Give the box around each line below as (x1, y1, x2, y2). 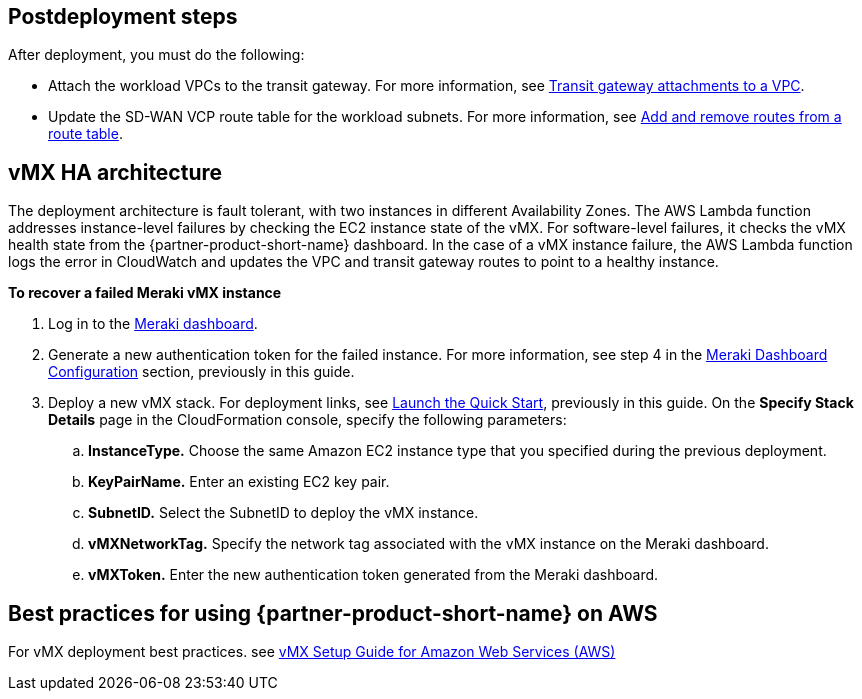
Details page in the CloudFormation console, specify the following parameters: (48, 411, 567, 429)
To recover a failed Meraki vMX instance (8, 284, 282, 302)
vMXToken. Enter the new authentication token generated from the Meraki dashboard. (88, 566, 659, 584)
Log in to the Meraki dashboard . (48, 315, 258, 333)
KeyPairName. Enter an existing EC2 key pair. (88, 473, 390, 491)
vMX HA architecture (8, 159, 223, 185)
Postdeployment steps (8, 4, 238, 29)
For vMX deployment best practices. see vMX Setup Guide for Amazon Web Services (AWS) (8, 643, 616, 661)
